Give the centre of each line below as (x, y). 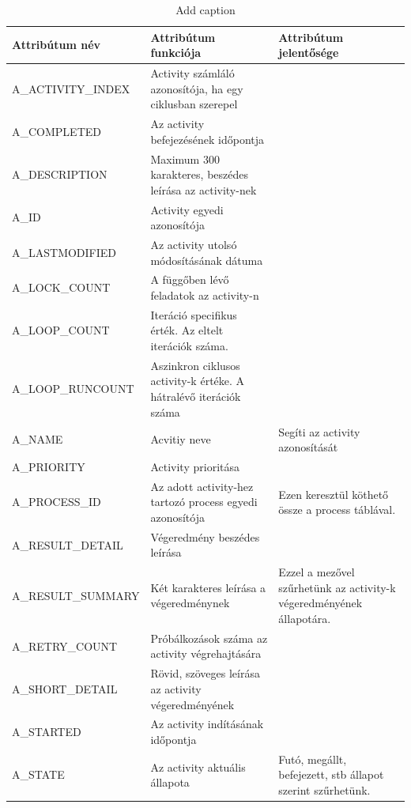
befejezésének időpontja (207, 139)
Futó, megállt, (313, 759)
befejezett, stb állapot (331, 774)
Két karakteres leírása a (208, 587)
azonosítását (308, 447)
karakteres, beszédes (199, 174)
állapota (170, 782)
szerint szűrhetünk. (324, 789)
